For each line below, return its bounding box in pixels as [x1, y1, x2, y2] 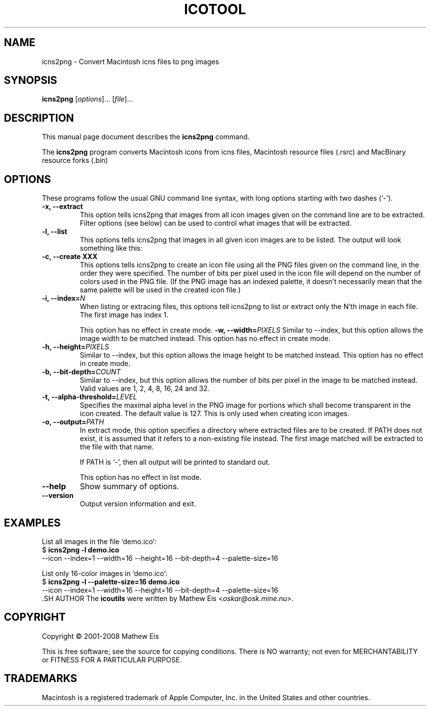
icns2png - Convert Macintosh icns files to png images [42, 57, 219, 66]
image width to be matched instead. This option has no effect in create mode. [80, 334, 331, 343]
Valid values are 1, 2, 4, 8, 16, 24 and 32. [80, 384, 210, 393]
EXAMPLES [4, 516, 61, 529]
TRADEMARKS [4, 672, 78, 685]
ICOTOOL [184, 1, 246, 18]
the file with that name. [80, 443, 154, 451]
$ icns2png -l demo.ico [42, 545, 119, 554]
